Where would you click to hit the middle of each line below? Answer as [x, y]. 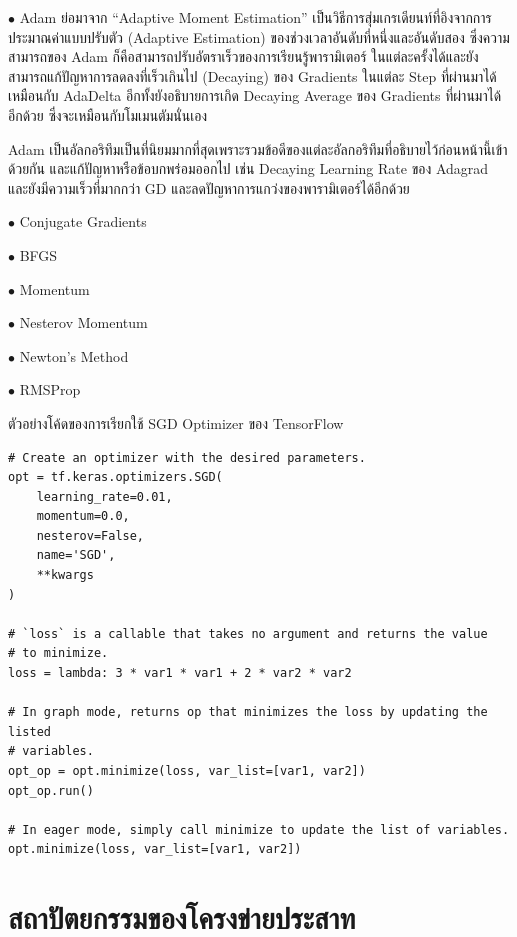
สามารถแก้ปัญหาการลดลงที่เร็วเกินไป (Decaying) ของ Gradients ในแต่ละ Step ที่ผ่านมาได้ [252, 75]
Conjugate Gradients [83, 221]
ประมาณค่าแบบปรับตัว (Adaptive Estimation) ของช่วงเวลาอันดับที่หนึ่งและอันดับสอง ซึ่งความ [259, 36]
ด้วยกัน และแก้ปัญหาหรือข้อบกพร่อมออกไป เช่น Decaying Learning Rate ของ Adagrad [248, 168]
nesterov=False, [90, 535]
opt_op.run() [51, 790]
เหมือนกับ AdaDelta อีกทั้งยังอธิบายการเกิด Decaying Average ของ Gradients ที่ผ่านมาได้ [255, 95]
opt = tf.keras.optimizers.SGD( [115, 477]
